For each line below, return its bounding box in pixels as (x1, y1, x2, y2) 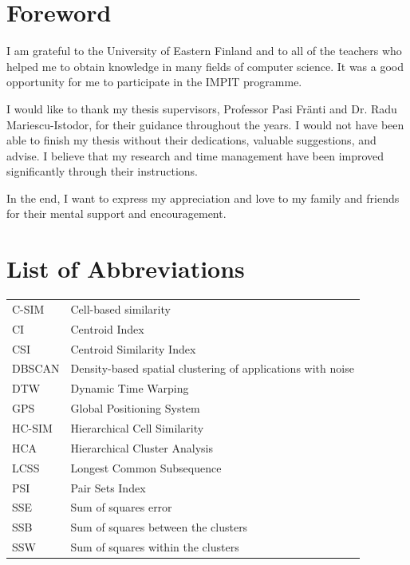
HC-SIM (12, 420, 53, 436)
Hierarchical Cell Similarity (70, 420, 204, 436)
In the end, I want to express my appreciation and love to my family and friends (6, 189, 400, 206)
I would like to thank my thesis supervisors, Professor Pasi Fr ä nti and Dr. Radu (6, 100, 397, 117)
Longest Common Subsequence (70, 459, 222, 476)
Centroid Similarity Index (70, 340, 196, 357)
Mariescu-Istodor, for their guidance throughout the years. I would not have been (6, 116, 404, 132)
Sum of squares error (70, 499, 172, 516)
